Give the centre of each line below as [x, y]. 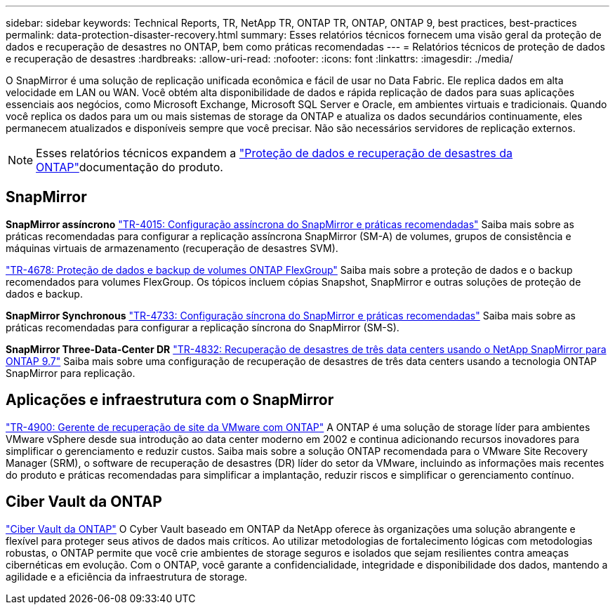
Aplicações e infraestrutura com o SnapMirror [170, 400]
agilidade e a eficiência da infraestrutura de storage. [127, 576]
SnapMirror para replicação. [71, 373]
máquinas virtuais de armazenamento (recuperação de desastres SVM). [172, 248]
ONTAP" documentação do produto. [130, 167]
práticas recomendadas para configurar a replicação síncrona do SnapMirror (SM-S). [203, 327]
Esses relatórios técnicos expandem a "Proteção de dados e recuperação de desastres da [275, 153]
